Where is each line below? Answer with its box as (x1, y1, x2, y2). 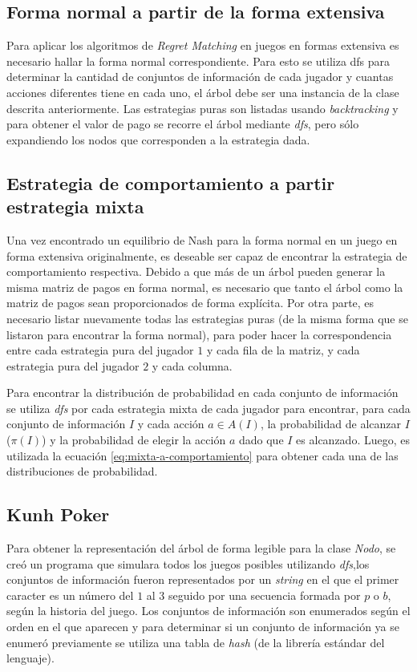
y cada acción (137, 415, 204, 432)
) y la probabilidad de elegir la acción (42, 431, 226, 448)
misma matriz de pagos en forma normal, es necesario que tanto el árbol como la (6, 278, 403, 295)
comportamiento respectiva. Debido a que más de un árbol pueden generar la (6, 263, 386, 280)
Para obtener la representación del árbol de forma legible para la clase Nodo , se (6, 540, 396, 557)
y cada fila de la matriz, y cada (206, 342, 360, 358)
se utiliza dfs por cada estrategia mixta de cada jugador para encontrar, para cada (6, 399, 411, 416)
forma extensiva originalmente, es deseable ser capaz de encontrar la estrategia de (6, 247, 407, 264)
